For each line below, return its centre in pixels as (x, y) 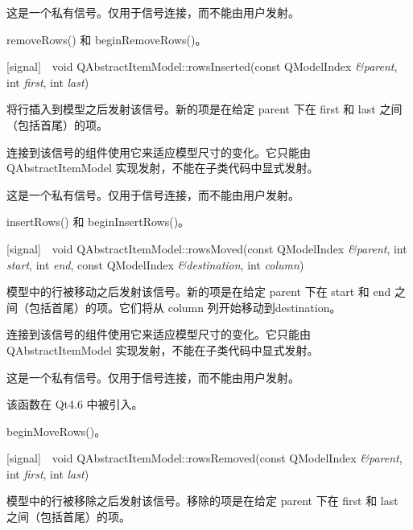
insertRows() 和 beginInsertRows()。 (98, 222)
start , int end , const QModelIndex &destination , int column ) (155, 264)
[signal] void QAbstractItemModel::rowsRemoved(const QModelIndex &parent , (204, 458)
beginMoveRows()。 (56, 431)
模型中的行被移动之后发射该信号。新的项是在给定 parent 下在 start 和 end (199, 292)
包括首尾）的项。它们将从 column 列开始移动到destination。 (185, 307)
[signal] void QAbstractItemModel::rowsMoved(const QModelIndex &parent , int (207, 248)
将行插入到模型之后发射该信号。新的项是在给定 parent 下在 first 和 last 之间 (204, 109)
